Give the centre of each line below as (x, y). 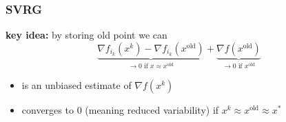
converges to (48, 109)
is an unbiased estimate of (76, 84)
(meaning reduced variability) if (152, 109)
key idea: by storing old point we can (86, 35)
